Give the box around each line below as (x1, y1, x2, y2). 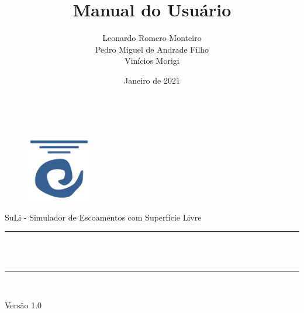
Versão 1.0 (5, 299, 42, 311)
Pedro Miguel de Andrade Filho (95, 43, 209, 55)
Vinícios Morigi (125, 54, 179, 67)
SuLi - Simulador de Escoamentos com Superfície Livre (5, 211, 202, 223)
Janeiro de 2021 (124, 74, 180, 86)
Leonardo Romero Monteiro (102, 32, 202, 44)
